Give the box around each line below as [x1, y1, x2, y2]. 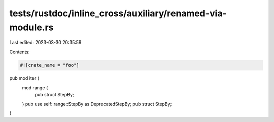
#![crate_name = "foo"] [20, 62, 80, 68]
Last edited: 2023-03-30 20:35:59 [9, 39, 82, 46]
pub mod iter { [9, 75, 40, 81]
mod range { [22, 85, 48, 91]
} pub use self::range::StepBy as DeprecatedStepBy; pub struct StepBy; [22, 101, 172, 107]
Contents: [9, 49, 30, 55]
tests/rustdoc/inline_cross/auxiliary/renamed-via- [9, 8, 227, 19]
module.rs [9, 22, 54, 33]
